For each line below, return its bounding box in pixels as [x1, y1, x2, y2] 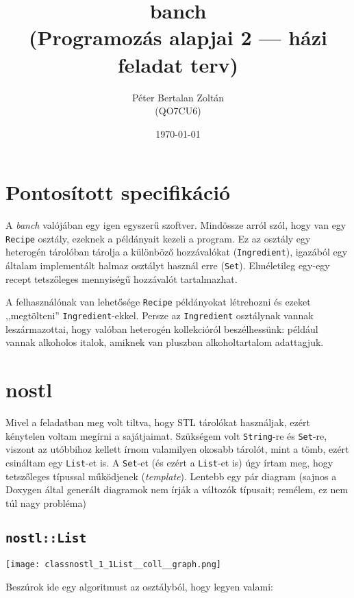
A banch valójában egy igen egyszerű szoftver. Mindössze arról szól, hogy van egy [5, 218, 346, 232]
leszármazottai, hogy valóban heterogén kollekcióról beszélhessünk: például [5, 321, 318, 336]
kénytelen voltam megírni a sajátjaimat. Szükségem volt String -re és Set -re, [5, 428, 327, 443]
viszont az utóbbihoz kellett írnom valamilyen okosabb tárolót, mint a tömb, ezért [5, 442, 349, 456]
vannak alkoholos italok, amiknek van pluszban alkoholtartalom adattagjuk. [5, 335, 324, 349]
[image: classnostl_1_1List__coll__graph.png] [5, 560, 221, 570]
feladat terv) [117, 50, 238, 78]
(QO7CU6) [155, 103, 201, 118]
